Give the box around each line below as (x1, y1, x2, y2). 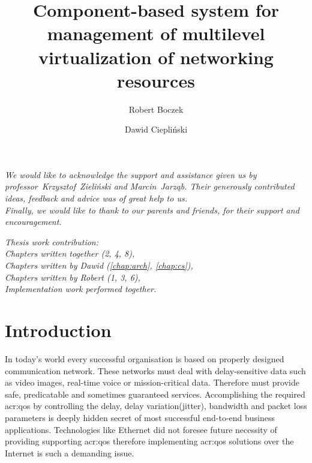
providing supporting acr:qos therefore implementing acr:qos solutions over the (5, 435, 294, 447)
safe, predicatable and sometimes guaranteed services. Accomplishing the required (5, 387, 305, 400)
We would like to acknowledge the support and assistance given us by (5, 168, 257, 181)
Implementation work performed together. (5, 282, 157, 295)
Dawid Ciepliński (124, 123, 188, 136)
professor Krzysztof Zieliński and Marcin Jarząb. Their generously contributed (5, 180, 295, 193)
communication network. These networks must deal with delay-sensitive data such (5, 364, 306, 377)
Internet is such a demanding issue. (5, 446, 134, 459)
